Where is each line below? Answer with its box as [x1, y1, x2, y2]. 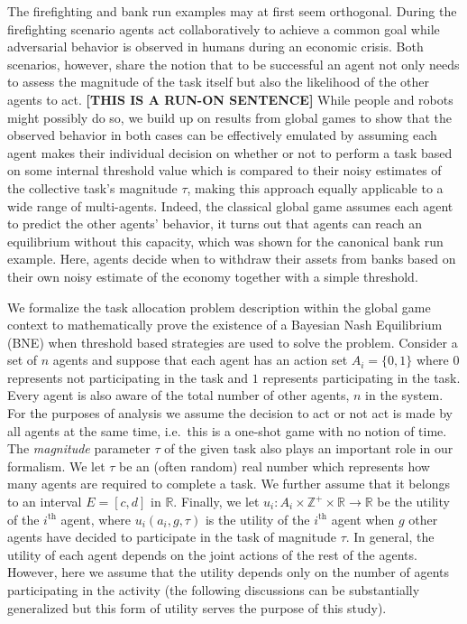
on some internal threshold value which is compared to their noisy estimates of [7, 161, 442, 180]
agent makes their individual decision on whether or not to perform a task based [7, 143, 453, 162]
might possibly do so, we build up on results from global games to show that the [7, 107, 452, 126]
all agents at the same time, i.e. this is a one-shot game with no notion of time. [7, 421, 447, 440]
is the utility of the [205, 509, 310, 528]
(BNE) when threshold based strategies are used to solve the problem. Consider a [7, 332, 458, 351]
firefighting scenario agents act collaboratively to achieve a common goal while [7, 19, 440, 38]
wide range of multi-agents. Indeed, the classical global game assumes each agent [7, 196, 453, 215]
